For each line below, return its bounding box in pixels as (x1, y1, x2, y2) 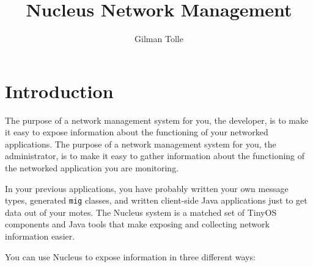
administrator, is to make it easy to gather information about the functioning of (5, 149, 305, 162)
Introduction (5, 78, 114, 103)
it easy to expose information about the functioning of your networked (5, 126, 268, 138)
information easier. (5, 230, 75, 243)
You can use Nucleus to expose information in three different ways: (5, 250, 256, 263)
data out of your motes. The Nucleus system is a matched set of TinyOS (5, 205, 277, 218)
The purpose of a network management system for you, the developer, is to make (5, 113, 309, 126)
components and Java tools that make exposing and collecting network (5, 218, 270, 230)
